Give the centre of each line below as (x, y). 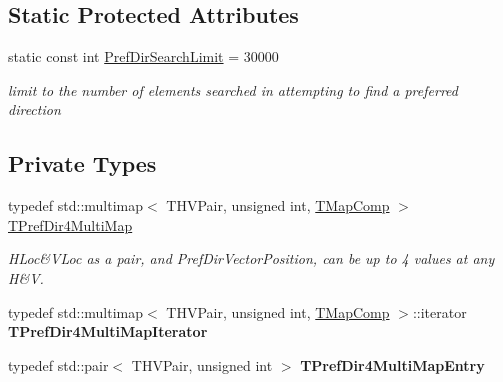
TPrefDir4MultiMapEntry (392, 364)
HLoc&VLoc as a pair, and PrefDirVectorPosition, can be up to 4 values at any (251, 258)
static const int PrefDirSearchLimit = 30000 (143, 56)
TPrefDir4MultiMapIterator (108, 331)
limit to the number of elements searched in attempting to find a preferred (233, 89)
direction (34, 109)
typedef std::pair (58, 364)
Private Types (82, 163)
